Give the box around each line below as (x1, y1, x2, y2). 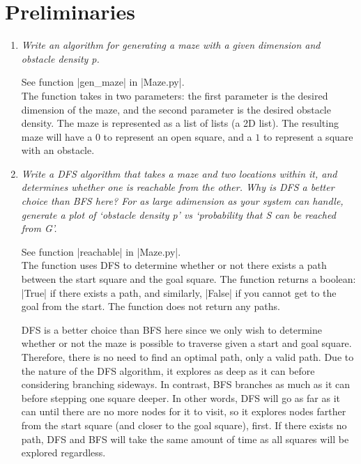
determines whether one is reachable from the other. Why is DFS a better (21, 180, 335, 194)
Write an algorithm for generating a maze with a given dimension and (21, 38, 321, 52)
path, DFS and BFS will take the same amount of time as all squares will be (21, 431, 349, 446)
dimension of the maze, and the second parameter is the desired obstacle (21, 102, 331, 116)
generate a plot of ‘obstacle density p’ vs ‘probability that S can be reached (21, 207, 336, 222)
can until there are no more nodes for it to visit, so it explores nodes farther (21, 404, 346, 419)
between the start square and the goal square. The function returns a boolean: (21, 272, 356, 286)
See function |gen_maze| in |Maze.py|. (21, 75, 185, 89)
